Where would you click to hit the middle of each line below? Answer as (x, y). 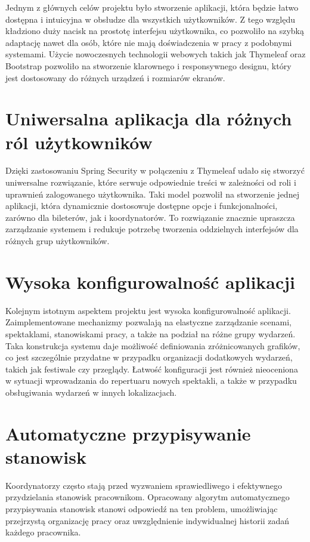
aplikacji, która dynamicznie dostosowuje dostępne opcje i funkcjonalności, (142, 206)
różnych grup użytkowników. (58, 241)
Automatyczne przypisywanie (128, 433)
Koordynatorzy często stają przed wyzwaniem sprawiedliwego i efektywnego (144, 485)
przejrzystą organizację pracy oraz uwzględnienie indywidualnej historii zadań (148, 520)
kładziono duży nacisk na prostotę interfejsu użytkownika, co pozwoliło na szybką (155, 31)
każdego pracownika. (43, 532)
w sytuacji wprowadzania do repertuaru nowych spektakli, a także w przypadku (151, 381)
